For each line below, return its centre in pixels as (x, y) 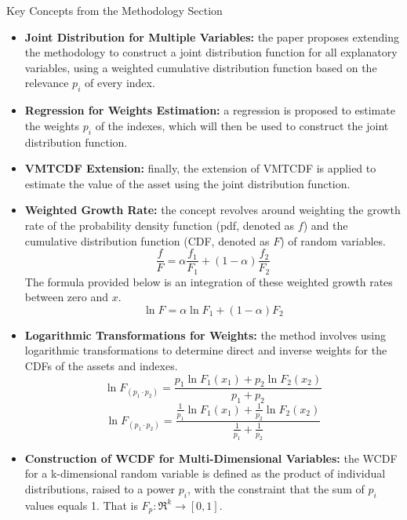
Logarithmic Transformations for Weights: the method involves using (205, 335)
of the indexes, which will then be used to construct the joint (242, 125)
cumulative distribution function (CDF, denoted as (147, 240)
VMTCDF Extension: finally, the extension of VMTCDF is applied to (200, 168)
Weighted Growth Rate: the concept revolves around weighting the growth (213, 210)
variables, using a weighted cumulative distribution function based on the (201, 67)
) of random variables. (333, 240)
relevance (47, 83)
